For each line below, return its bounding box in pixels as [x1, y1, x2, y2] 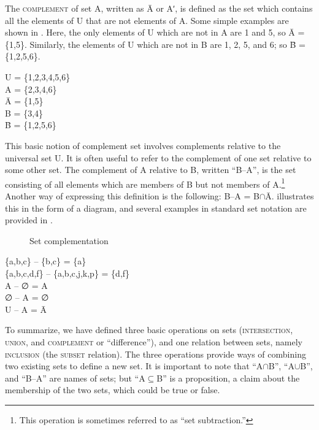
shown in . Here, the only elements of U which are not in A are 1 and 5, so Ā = [5, 26, 305, 39]
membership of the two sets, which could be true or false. [5, 383, 220, 396]
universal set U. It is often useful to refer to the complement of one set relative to [5, 151, 312, 164]
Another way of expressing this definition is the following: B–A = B [5, 189, 259, 202]
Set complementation [29, 234, 109, 247]
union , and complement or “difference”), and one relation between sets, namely [5, 335, 302, 348]
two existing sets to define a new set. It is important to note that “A [5, 359, 263, 372]
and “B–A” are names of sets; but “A [5, 371, 145, 384]
